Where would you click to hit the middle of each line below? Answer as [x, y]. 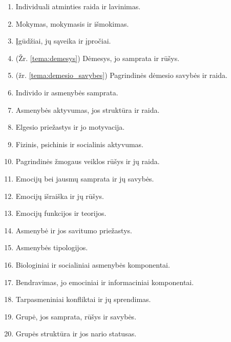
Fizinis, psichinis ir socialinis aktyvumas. [80, 144]
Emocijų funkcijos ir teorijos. [61, 213]
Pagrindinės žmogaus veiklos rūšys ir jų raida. [88, 161]
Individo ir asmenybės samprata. [67, 92]
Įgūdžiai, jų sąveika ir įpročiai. [63, 41]
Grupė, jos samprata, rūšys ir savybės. [76, 316]
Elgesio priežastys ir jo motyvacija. [70, 127]
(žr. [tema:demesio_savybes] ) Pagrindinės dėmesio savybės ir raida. [121, 75]
